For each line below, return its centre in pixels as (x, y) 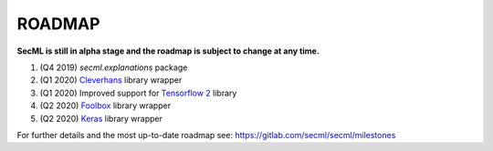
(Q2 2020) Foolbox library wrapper (105, 106)
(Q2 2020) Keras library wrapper (101, 118)
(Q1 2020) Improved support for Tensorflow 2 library (138, 93)
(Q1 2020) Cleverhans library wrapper (111, 80)
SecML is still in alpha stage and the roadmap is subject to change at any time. (168, 51)
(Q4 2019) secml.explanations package (114, 67)
